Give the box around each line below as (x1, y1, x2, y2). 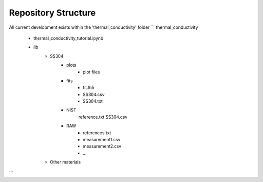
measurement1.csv (83, 137, 121, 143)
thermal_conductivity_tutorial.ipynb (33, 35, 104, 41)
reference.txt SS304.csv (78, 114, 128, 120)
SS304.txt (83, 98, 103, 104)
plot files (83, 69, 100, 75)
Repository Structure (9, 7, 96, 18)
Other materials (50, 159, 81, 165)
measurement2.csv (83, 144, 122, 149)
